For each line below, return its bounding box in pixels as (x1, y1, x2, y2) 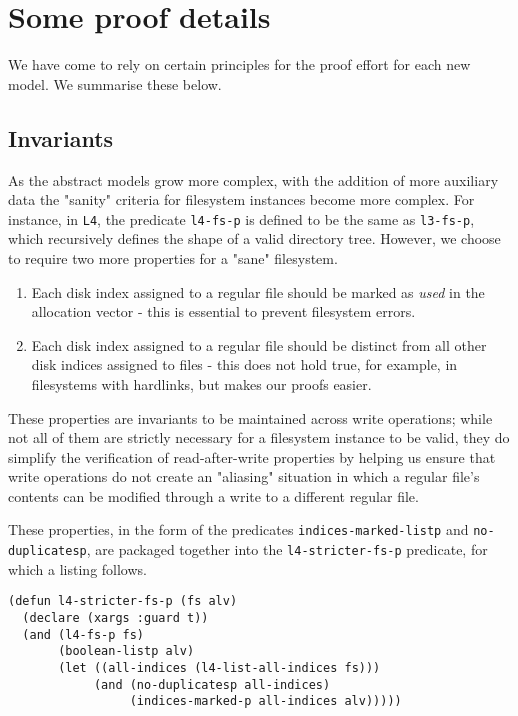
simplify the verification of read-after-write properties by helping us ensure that (8, 446, 496, 467)
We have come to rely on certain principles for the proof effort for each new (8, 54, 471, 75)
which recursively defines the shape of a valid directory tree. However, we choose (8, 228, 501, 249)
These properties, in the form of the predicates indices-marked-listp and (8, 519, 469, 540)
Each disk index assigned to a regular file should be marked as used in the (31, 281, 485, 302)
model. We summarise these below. (8, 73, 222, 94)
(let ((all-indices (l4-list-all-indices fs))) (58, 661, 381, 676)
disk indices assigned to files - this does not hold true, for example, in (31, 354, 458, 375)
